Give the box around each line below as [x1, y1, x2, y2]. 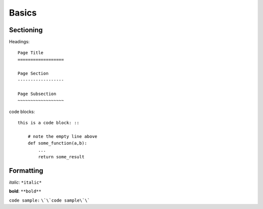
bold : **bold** [9, 188, 41, 194]
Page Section [18, 71, 49, 76]
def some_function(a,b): [27, 140, 87, 146]
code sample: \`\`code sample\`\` [9, 197, 90, 203]
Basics [9, 7, 37, 18]
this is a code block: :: [18, 120, 80, 125]
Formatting [9, 166, 43, 175]
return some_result [38, 154, 85, 159]
